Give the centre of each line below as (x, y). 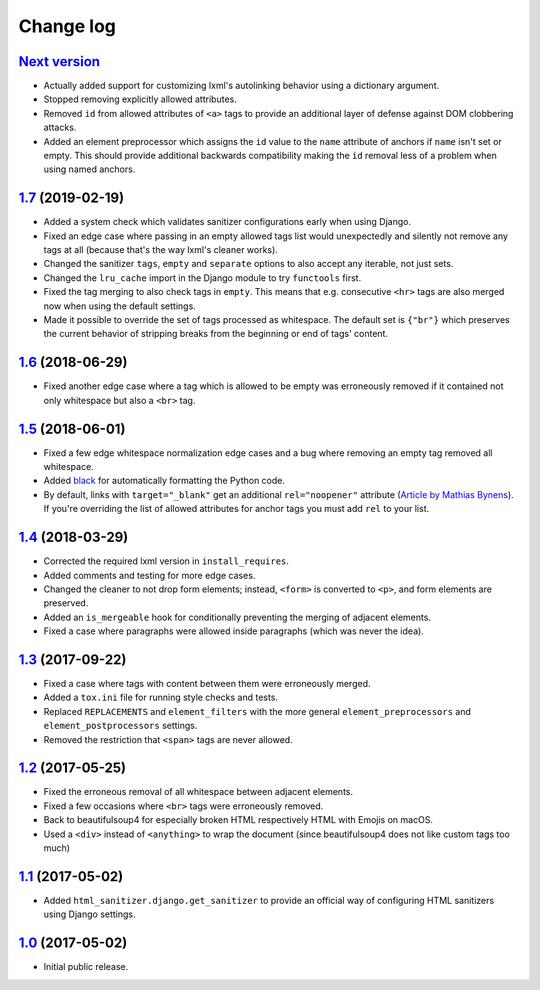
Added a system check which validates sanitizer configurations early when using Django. (227, 222)
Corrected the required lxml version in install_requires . (166, 561)
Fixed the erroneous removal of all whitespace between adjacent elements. (198, 792)
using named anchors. (89, 169)
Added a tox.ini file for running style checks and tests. (161, 697)
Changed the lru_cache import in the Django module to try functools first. (202, 277)
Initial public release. (86, 967)
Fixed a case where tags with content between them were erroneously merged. (207, 683)
